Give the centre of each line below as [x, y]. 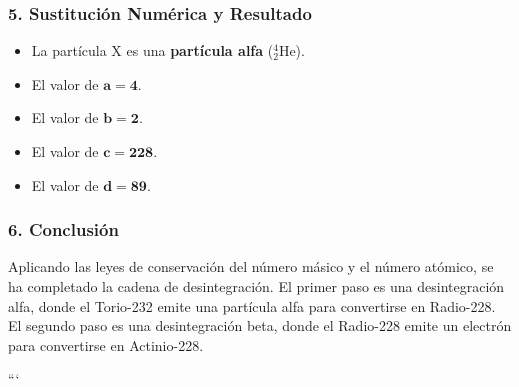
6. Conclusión [63, 229]
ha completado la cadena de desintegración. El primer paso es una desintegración [256, 286]
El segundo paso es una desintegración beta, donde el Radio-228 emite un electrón [260, 325]
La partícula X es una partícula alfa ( [152, 50]
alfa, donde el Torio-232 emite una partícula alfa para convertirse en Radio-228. [252, 305]
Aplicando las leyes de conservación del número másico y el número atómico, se [251, 266]
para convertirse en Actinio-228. [106, 344]
